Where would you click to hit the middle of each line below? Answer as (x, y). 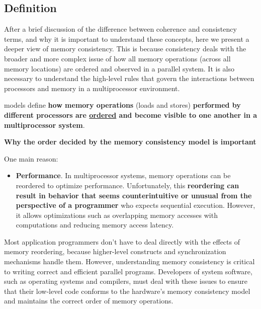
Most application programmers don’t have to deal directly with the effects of (122, 241)
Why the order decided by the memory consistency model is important (130, 142)
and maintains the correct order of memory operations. (89, 301)
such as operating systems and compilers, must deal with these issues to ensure (126, 281)
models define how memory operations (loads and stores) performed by (122, 105)
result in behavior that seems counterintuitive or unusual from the (134, 195)
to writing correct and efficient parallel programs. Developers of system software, (128, 271)
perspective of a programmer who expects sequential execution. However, (136, 205)
